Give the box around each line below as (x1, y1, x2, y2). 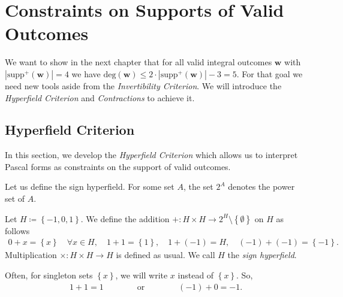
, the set (183, 180, 213, 193)
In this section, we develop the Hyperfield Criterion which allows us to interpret (5, 148, 298, 161)
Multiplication (5, 248, 57, 261)
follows (5, 224, 30, 237)
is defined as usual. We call (116, 248, 215, 261)
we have (71, 67, 101, 80)
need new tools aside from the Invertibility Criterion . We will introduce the (5, 79, 282, 92)
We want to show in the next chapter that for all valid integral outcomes (5, 56, 272, 68)
